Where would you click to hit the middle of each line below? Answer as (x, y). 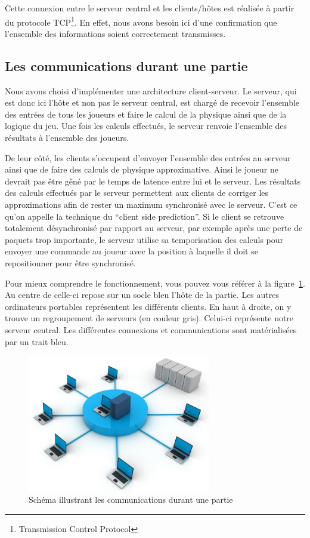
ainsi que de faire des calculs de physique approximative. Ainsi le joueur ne (142, 169)
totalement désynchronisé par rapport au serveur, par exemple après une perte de (154, 228)
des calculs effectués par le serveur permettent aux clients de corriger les (137, 193)
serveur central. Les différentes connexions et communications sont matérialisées (151, 329)
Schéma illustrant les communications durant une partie (131, 499)
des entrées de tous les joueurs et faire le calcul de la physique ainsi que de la (146, 114)
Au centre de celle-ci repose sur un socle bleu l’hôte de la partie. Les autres (142, 295)
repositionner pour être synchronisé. (70, 262)
